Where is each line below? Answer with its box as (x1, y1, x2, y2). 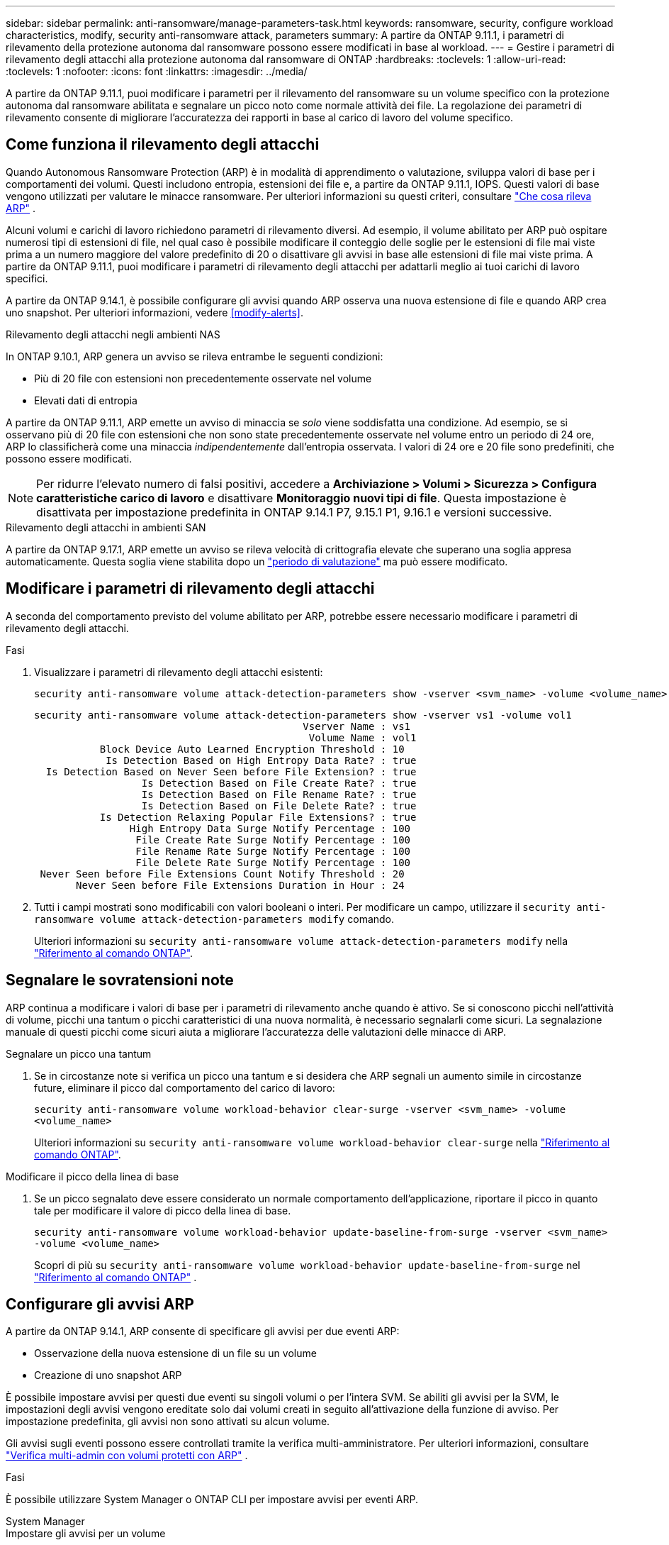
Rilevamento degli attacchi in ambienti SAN (6, 521, 206, 533)
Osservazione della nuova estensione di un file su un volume (34, 1347, 317, 1360)
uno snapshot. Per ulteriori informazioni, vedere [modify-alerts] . (6, 306, 304, 319)
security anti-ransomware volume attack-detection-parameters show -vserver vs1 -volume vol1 (34, 709, 572, 721)
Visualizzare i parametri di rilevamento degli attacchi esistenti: (34, 665, 323, 678)
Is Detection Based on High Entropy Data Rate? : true (106, 754, 417, 766)
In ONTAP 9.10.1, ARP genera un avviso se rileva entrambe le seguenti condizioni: (6, 350, 383, 362)
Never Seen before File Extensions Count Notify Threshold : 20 (40, 868, 405, 880)
